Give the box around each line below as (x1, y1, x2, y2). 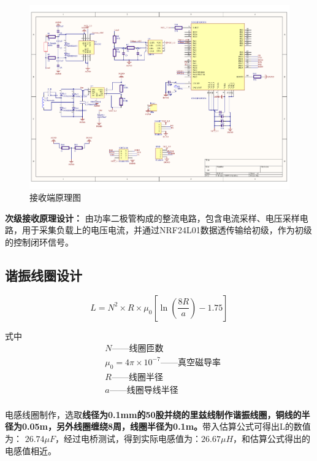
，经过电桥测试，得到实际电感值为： (55, 432, 202, 445)
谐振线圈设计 (5, 266, 82, 285)
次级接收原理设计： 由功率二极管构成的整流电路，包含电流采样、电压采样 (5, 211, 300, 224)
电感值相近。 (5, 444, 56, 457)
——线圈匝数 (112, 344, 164, 354)
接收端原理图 (29, 191, 81, 204)
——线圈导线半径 (109, 385, 178, 395)
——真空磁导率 (160, 358, 221, 367)
